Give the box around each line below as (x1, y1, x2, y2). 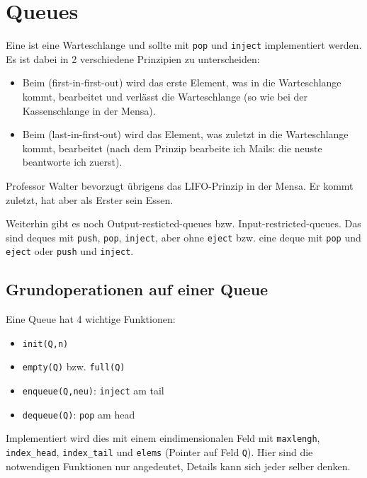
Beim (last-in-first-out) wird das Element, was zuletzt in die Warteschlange (22, 127, 349, 142)
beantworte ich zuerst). (22, 154, 123, 169)
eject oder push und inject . (6, 244, 134, 258)
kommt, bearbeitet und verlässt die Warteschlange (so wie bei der (22, 89, 307, 103)
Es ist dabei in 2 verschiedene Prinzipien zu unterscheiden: (6, 51, 260, 66)
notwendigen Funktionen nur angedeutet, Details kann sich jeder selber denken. (6, 458, 351, 473)
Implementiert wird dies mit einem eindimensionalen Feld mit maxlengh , (6, 431, 320, 445)
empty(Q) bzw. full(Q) (22, 359, 125, 374)
